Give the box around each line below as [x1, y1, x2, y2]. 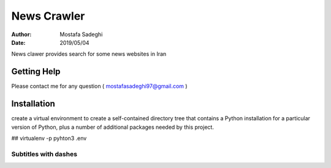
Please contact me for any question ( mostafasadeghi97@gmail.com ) [11, 83, 188, 90]
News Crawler [11, 9, 85, 23]
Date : [11, 39, 26, 46]
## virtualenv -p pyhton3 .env [11, 134, 87, 142]
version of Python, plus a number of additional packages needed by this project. [11, 123, 215, 131]
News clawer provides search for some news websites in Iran [11, 50, 167, 58]
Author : [11, 31, 32, 38]
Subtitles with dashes [11, 150, 78, 158]
